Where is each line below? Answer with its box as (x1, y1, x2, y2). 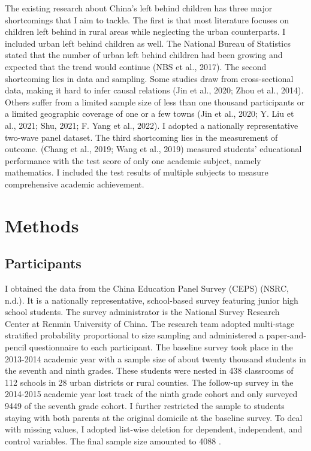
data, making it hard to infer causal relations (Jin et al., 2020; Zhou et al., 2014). (5, 84, 304, 96)
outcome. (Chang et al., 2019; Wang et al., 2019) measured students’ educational (5, 143, 302, 155)
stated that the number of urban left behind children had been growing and (5, 49, 283, 61)
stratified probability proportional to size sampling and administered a (5, 329, 264, 341)
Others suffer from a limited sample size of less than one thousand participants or (5, 95, 305, 108)
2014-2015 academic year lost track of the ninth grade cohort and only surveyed (5, 388, 298, 400)
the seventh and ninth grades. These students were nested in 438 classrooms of (5, 364, 294, 377)
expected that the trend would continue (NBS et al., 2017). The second (5, 60, 267, 72)
